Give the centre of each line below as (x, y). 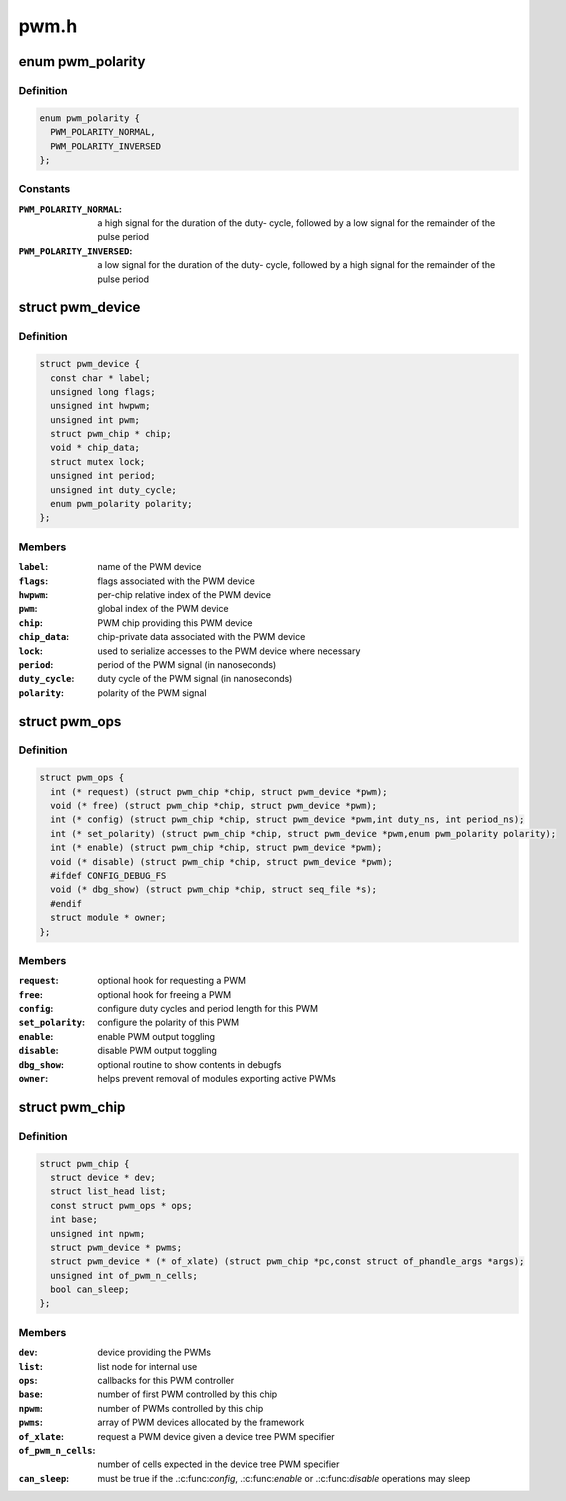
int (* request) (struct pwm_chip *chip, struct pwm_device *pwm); (219, 791)
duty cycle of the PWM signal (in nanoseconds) (195, 679)
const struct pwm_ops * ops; (122, 1205)
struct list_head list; (108, 1191)
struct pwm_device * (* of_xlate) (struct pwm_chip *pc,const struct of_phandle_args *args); (287, 1261)
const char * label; (100, 378)
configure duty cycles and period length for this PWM (208, 1009)
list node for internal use (147, 1366)
